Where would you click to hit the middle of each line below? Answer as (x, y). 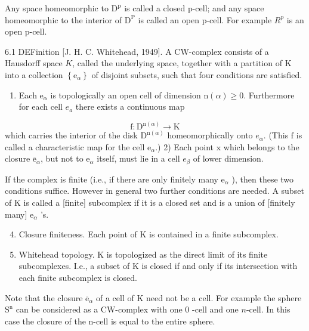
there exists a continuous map (130, 106)
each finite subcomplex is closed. (78, 277)
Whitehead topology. (57, 254)
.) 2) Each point (185, 146)
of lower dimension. (228, 158)
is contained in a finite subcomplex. (214, 234)
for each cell (41, 106)
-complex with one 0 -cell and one (177, 309)
